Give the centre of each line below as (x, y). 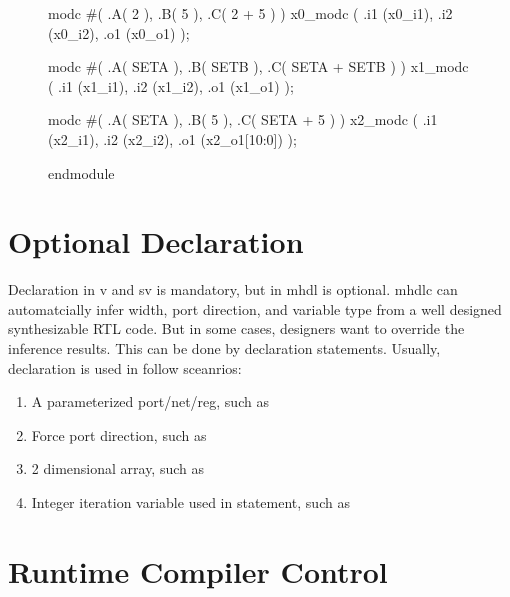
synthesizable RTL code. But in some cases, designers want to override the (236, 328)
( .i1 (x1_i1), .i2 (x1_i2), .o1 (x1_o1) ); (171, 85)
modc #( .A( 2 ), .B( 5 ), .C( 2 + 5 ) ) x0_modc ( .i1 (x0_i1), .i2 (250, 13)
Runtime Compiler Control (198, 570)
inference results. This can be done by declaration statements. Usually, (224, 348)
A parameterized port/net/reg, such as (150, 401)
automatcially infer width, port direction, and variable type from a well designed (255, 308)
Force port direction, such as (119, 434)
